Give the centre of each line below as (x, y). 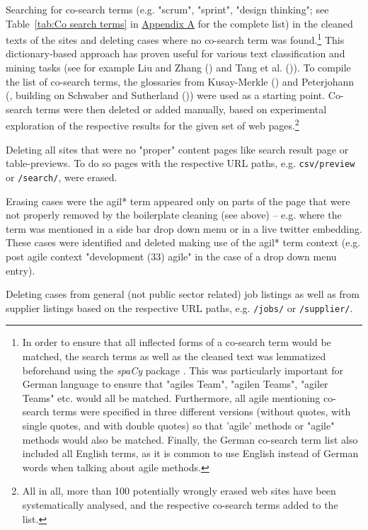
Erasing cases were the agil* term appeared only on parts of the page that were (178, 201)
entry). (21, 270)
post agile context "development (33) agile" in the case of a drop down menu (171, 256)
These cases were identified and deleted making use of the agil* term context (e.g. (183, 242)
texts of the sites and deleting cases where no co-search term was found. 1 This (175, 39)
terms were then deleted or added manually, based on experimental (181, 109)
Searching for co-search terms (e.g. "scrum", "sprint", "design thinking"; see (167, 9)
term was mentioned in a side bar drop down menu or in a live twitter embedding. (184, 228)
